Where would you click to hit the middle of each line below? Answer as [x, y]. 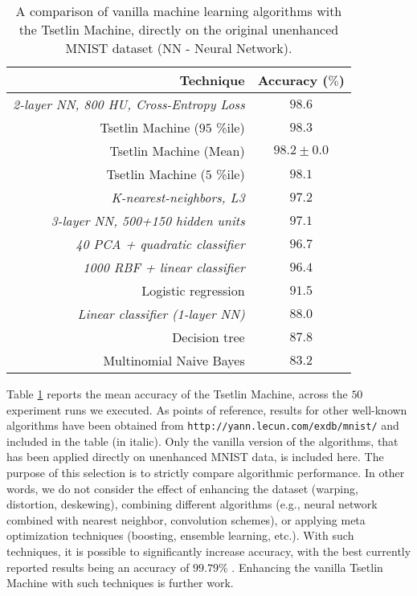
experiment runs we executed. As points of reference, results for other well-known [207, 409]
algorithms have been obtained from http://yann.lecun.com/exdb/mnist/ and [203, 425]
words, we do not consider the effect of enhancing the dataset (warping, [182, 488]
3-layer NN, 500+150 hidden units [148, 220]
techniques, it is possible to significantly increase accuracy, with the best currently [209, 551]
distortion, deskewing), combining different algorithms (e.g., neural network [192, 504]
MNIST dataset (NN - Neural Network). [179, 48]
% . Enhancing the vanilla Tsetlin [301, 567]
